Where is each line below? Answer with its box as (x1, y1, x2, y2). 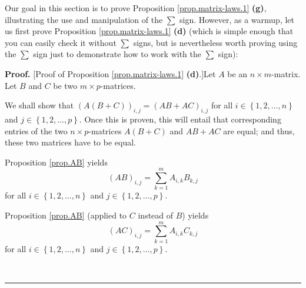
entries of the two (5, 124, 68, 137)
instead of (138, 209, 174, 221)
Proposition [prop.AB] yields (5, 155, 108, 168)
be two (53, 79, 78, 91)
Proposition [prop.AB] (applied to (5, 209, 127, 221)
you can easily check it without (5, 36, 117, 48)
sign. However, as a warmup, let (179, 13, 295, 25)
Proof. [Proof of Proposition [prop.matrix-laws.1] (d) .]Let (5, 67, 216, 80)
